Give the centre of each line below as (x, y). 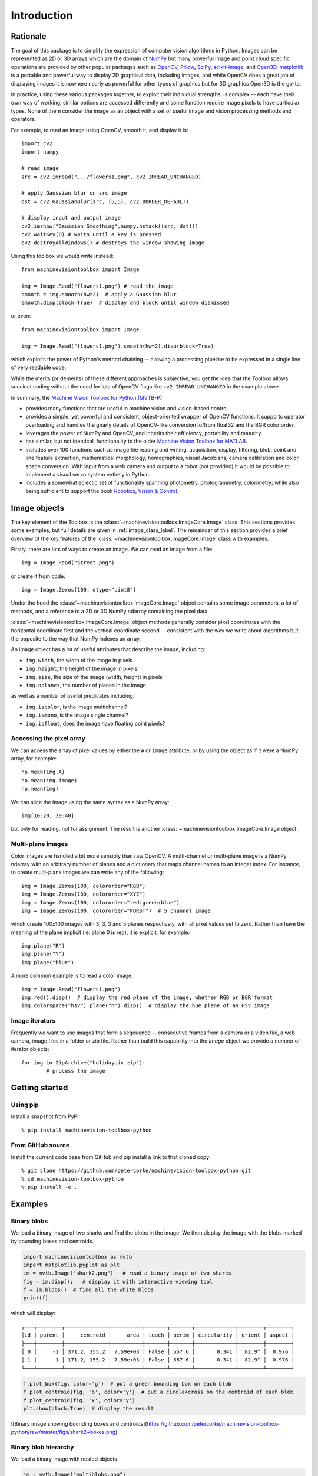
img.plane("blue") (48, 962)
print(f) (36, 1298)
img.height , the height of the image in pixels (82, 669)
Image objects (37, 508)
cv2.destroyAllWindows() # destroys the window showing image (113, 243)
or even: (21, 316)
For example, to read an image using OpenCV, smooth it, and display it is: (100, 130)
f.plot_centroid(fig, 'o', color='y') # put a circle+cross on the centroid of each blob (158, 1392)
